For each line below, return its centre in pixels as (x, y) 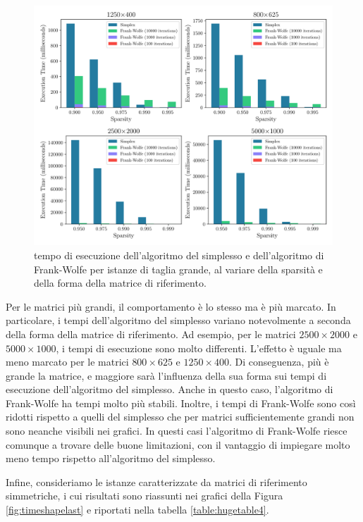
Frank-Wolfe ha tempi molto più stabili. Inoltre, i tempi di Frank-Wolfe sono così (181, 403)
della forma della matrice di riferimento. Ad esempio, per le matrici (151, 334)
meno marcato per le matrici (67, 362)
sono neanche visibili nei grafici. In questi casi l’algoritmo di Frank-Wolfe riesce (177, 431)
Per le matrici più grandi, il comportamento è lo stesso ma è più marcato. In (171, 306)
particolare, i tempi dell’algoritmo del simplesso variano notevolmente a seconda (178, 320)
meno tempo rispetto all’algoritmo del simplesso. (111, 458)
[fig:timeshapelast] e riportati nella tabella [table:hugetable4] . (137, 510)
